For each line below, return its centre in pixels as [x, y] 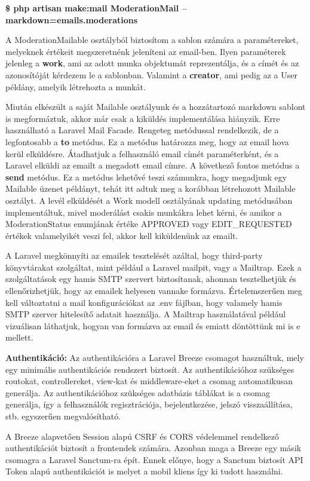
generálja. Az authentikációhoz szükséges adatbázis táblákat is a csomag [138, 392]
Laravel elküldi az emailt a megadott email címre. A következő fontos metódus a [153, 165]
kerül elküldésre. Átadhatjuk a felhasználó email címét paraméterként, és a [142, 153]
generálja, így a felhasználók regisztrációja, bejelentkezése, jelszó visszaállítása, [149, 404]
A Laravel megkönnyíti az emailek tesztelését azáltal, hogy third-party [134, 255]
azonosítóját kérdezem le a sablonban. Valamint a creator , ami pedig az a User [151, 74]
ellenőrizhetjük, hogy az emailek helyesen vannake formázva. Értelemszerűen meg [154, 291]
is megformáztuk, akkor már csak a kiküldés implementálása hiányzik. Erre [143, 118]
